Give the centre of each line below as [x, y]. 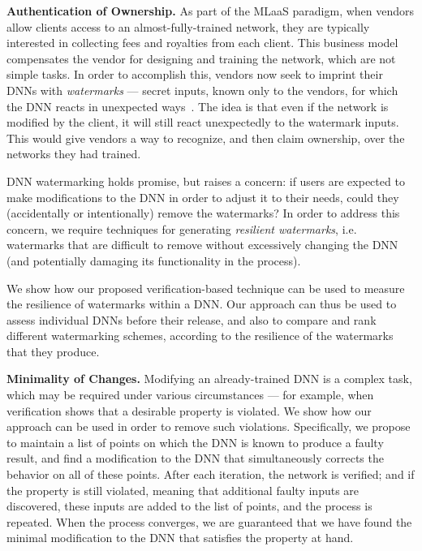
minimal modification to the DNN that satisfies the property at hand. [180, 538]
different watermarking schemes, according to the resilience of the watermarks [200, 336]
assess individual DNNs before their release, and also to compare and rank [192, 319]
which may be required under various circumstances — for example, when [190, 395]
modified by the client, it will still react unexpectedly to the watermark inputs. [203, 122]
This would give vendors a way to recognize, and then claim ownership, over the [206, 138]
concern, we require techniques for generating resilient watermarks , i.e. [182, 228]
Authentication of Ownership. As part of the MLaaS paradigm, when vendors [211, 11]
